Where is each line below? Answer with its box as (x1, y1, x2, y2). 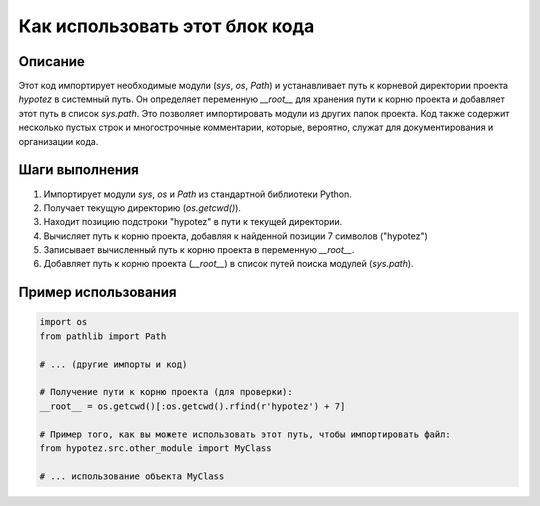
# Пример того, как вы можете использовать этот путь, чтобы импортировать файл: (39, 428, 452, 440)
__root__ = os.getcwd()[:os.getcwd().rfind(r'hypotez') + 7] (39, 400, 346, 412)
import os (39, 316, 88, 328)
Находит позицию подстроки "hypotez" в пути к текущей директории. (43, 216, 343, 228)
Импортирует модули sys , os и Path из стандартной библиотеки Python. (43, 188, 352, 200)
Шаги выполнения (18, 161, 139, 179)
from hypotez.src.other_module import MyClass (39, 443, 272, 454)
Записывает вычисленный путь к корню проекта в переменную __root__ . (43, 244, 355, 256)
